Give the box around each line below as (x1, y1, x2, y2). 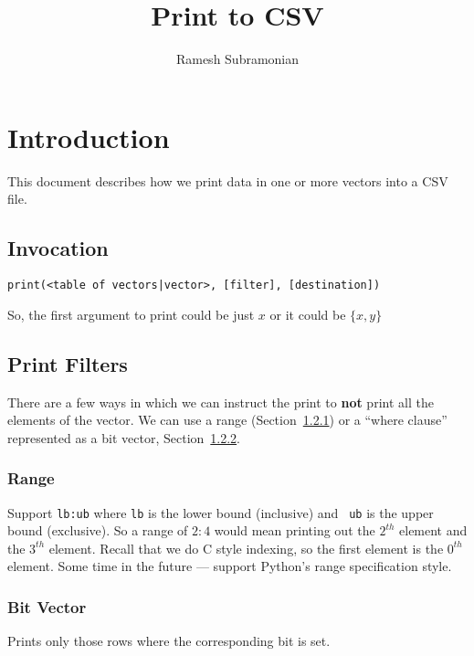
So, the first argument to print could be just (7, 304, 255, 323)
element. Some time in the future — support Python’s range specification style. (7, 556, 452, 576)
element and (399, 521, 468, 540)
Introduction (7, 118, 170, 155)
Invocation (7, 234, 109, 262)
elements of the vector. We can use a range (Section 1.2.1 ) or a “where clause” (7, 410, 448, 429)
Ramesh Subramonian (175, 49, 300, 69)
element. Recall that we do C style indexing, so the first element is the (48, 538, 444, 557)
